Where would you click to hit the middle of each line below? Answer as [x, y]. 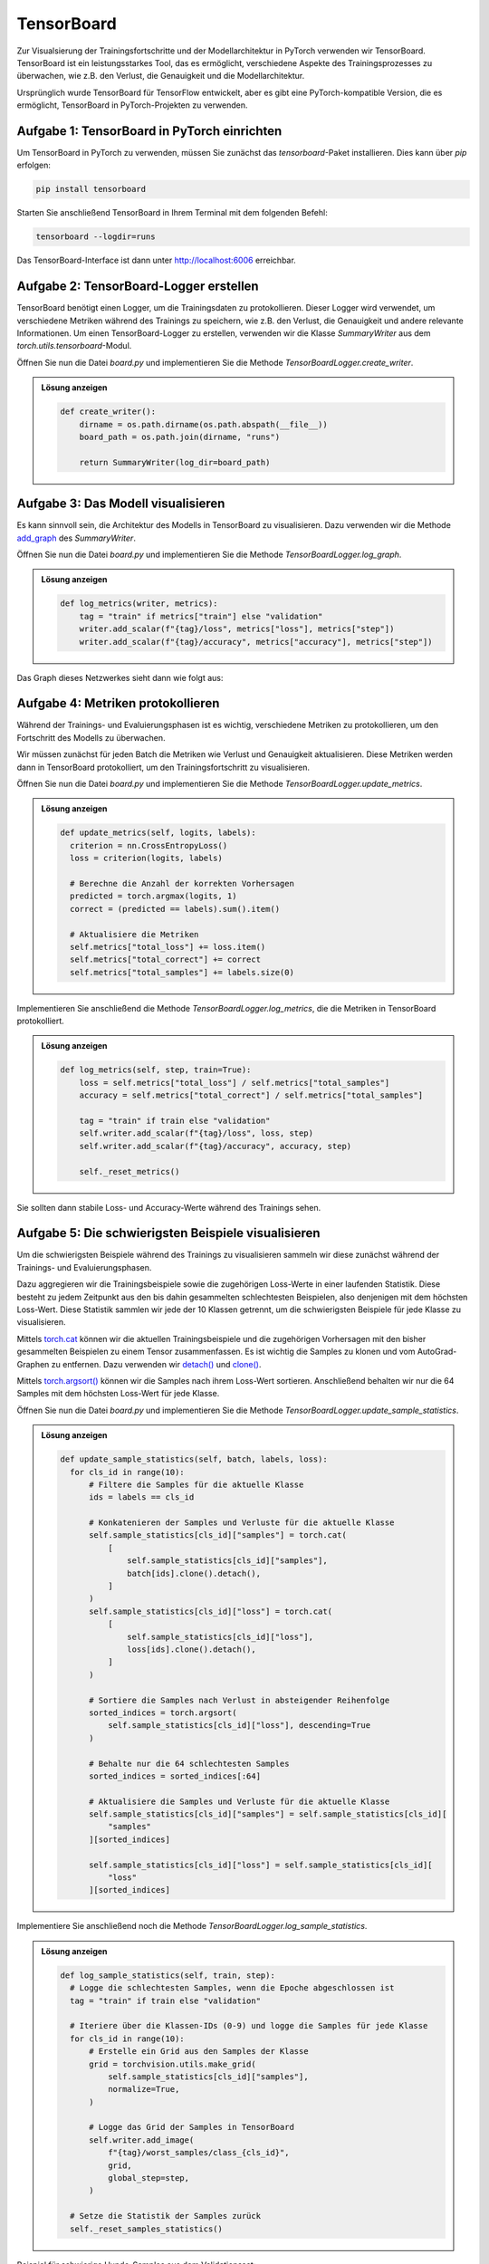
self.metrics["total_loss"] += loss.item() [168, 947]
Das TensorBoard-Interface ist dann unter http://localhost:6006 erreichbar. [156, 260]
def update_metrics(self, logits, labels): [158, 833]
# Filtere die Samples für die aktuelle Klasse [197, 1484]
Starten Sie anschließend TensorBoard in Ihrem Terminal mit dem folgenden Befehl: [172, 213]
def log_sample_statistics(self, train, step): [168, 1975]
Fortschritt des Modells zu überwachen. [91, 737]
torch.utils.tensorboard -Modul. [74, 346]
